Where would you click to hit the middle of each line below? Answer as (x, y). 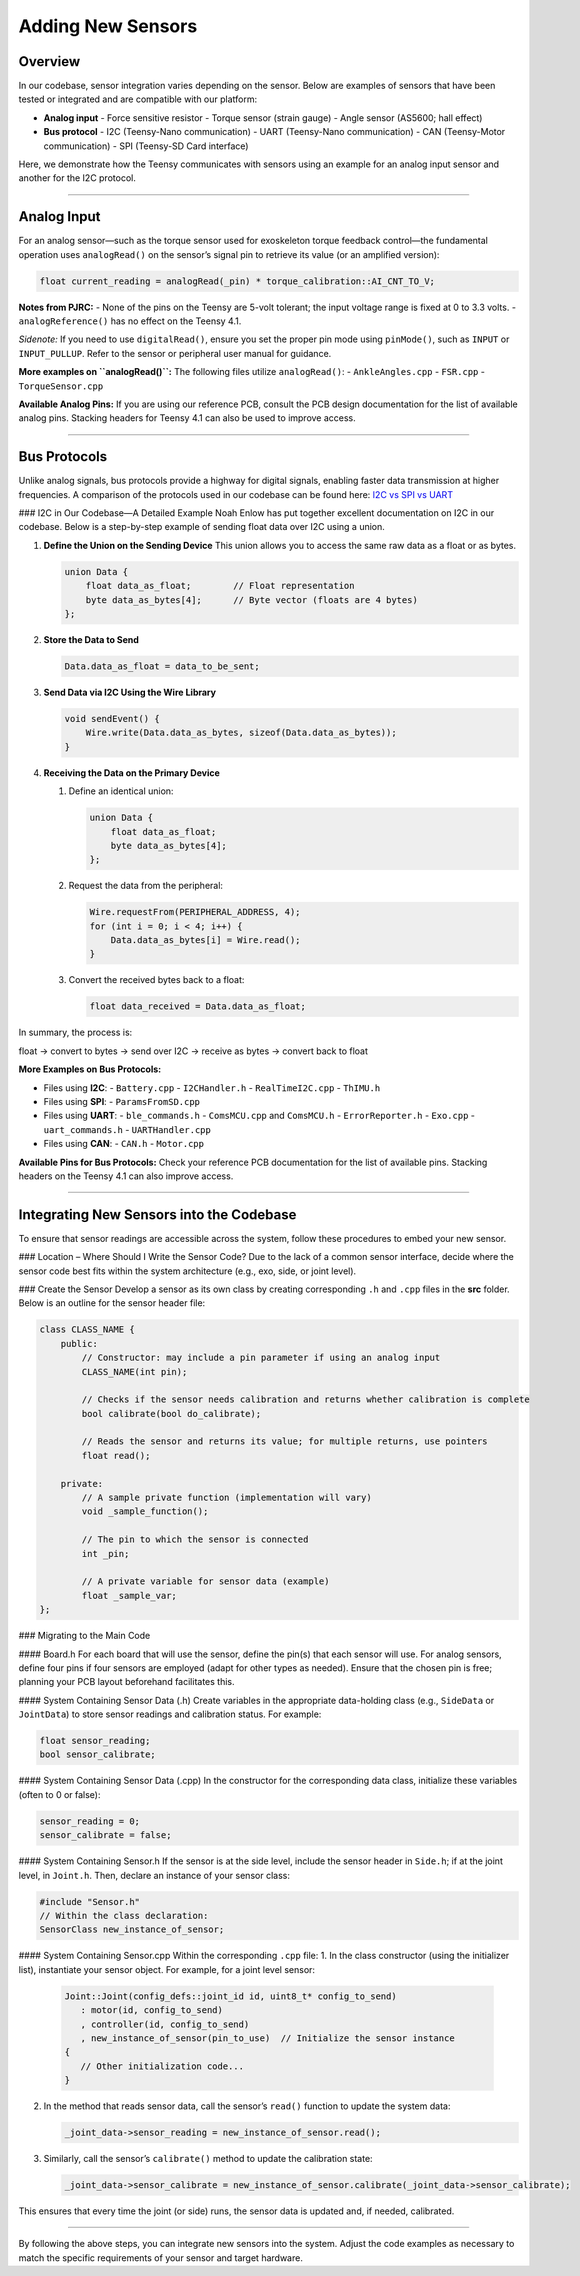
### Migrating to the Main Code (84, 1636)
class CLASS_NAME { (87, 1329)
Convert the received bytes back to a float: (156, 980)
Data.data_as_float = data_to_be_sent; (162, 666)
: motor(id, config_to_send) (152, 2010)
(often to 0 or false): (59, 1794)
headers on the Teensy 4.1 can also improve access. (126, 1176)
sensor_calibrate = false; (105, 1835)
